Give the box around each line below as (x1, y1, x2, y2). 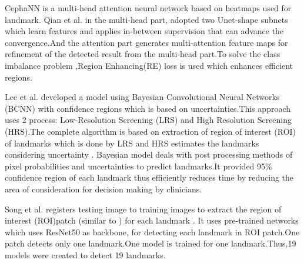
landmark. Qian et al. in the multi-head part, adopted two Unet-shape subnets (5, 13, 288, 25)
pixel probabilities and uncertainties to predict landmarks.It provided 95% (5, 159, 272, 172)
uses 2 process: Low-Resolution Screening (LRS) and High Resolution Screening (5, 114, 292, 126)
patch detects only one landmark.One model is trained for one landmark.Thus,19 (5, 237, 296, 249)
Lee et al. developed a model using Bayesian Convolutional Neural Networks (5, 91, 280, 103)
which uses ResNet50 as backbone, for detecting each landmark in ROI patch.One (5, 225, 300, 238)
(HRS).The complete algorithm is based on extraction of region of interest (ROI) (5, 125, 296, 137)
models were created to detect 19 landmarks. (5, 248, 166, 261)
